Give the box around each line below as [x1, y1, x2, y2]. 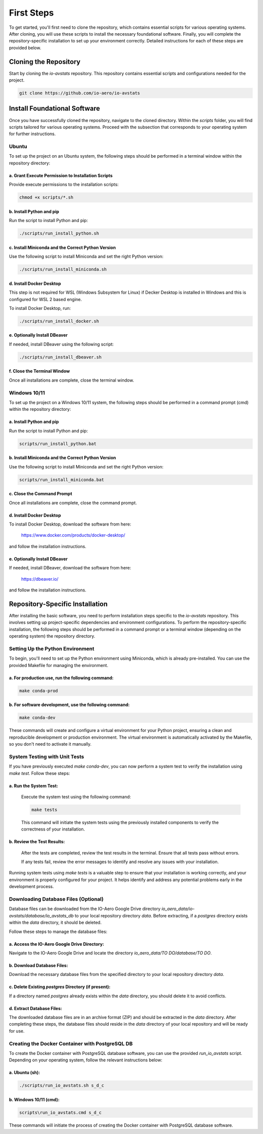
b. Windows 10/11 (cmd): [9, 1096, 60, 1102]
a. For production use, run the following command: [9, 675, 114, 681]
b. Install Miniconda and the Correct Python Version [9, 455, 116, 461]
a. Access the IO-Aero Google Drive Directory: [9, 941, 104, 947]
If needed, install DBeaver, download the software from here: [9, 565, 131, 571]
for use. [9, 1028, 25, 1034]
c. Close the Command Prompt [9, 491, 73, 497]
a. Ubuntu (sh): [9, 1070, 40, 1075]
